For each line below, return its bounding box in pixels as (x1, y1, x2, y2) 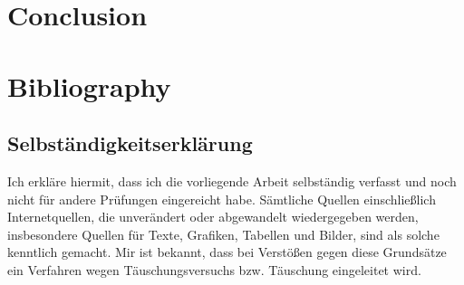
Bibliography (7, 67, 171, 104)
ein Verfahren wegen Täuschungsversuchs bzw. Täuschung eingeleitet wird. (7, 260, 421, 279)
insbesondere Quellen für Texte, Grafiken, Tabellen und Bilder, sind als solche (7, 224, 440, 243)
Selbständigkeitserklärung (7, 129, 253, 157)
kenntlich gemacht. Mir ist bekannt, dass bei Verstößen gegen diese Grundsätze (7, 242, 447, 261)
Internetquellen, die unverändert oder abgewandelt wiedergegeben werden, (7, 207, 419, 226)
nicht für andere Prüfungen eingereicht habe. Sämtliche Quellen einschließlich (7, 189, 436, 208)
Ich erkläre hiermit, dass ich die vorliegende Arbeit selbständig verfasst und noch (7, 171, 457, 190)
